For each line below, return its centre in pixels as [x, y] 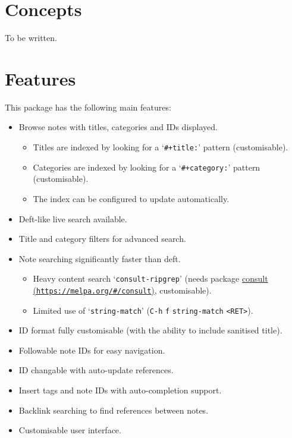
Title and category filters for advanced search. [102, 239]
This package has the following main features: [88, 107]
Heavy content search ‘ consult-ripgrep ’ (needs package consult [150, 278]
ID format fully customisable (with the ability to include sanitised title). [150, 330]
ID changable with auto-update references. [96, 370]
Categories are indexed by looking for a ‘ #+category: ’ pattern [147, 167]
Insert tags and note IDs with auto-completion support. [120, 390]
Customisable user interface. [70, 430]
